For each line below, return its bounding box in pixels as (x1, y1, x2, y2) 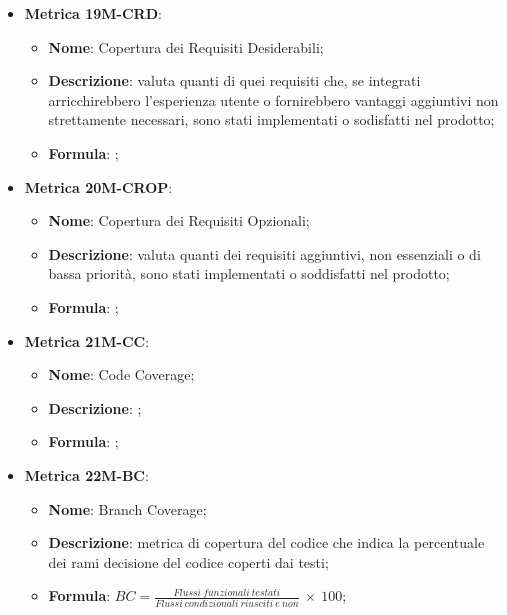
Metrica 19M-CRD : (24, 3, 162, 23)
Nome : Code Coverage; (48, 364, 195, 385)
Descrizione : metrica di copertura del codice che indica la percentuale (48, 532, 485, 553)
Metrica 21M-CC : (24, 330, 150, 351)
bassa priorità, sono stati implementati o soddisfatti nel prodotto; (48, 263, 450, 284)
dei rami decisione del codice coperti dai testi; (48, 551, 329, 572)
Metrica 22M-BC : (24, 464, 149, 485)
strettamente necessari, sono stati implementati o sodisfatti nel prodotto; (48, 109, 495, 130)
